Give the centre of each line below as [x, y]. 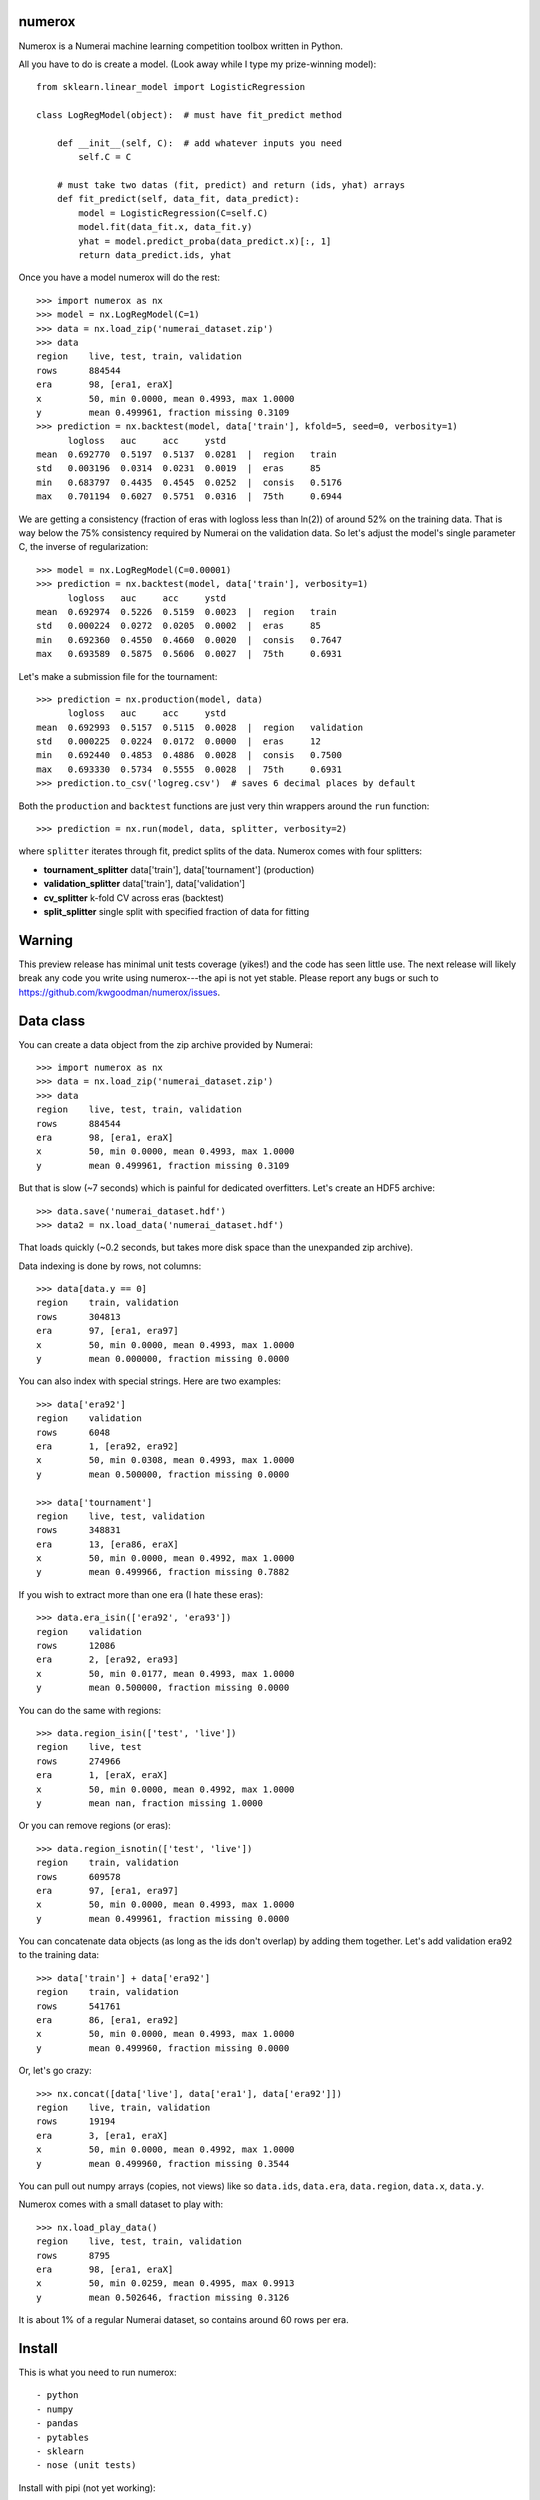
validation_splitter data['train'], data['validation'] [144, 884]
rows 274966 [78, 1761]
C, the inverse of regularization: [83, 547]
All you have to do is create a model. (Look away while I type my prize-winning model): [197, 64]
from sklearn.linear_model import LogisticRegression [170, 87]
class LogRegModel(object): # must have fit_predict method [189, 115]
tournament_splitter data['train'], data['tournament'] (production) [179, 869]
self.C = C [105, 157]
